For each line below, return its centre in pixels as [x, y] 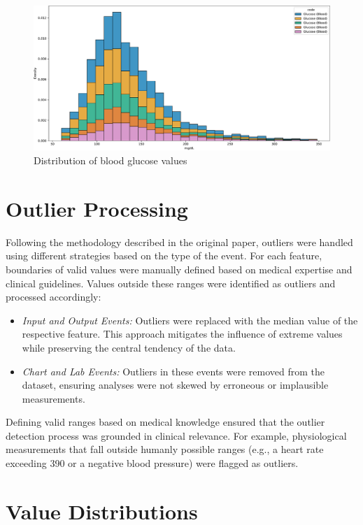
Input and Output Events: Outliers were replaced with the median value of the [190, 320]
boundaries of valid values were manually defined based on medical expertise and [179, 269]
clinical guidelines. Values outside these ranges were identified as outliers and [171, 283]
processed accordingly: [54, 297]
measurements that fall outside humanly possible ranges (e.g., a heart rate [165, 449]
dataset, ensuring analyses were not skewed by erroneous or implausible [175, 385]
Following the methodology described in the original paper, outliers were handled [179, 242]
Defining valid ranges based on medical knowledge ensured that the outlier [165, 422]
